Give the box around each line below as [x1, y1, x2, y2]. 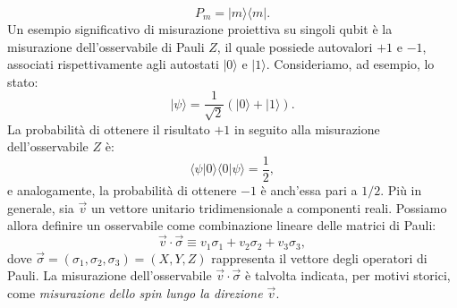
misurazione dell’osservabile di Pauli [7, 37, 205, 56]
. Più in [380, 181, 422, 200]
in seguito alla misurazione [233, 119, 380, 138]
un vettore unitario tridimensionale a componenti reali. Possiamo [90, 198, 447, 217]
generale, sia [7, 198, 74, 217]
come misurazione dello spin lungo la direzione [7, 283, 263, 302]
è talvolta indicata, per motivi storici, [245, 266, 451, 285]
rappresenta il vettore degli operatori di [211, 248, 427, 267]
